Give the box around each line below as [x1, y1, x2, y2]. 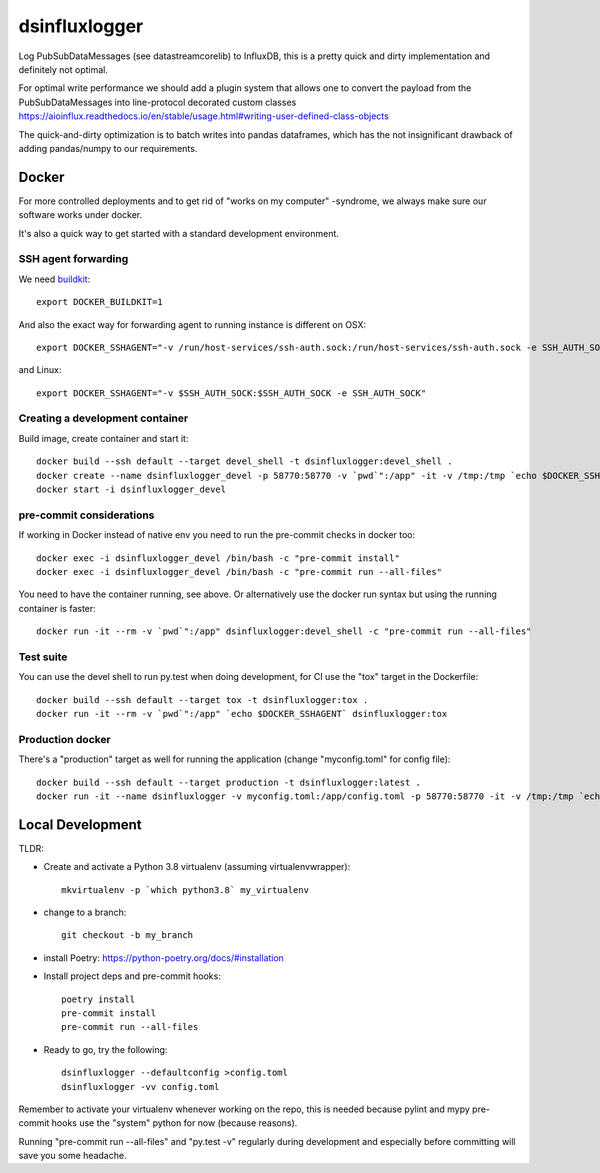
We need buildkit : [18, 273, 91, 285]
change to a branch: [43, 906, 127, 918]
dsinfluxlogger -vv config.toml [61, 1081, 220, 1092]
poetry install [61, 993, 136, 1005]
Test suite [18, 650, 68, 664]
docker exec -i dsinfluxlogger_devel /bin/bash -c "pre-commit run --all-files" [36, 566, 443, 577]
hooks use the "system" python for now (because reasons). [51, 1117, 298, 1129]
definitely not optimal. [18, 63, 109, 75]
